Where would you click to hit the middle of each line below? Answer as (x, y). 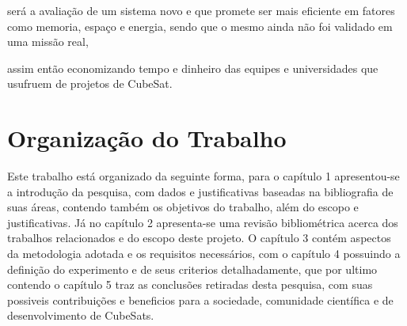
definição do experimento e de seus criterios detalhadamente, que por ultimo (192, 269)
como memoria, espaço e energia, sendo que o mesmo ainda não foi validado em (200, 26)
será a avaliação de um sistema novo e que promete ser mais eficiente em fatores (201, 10)
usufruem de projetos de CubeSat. (90, 83)
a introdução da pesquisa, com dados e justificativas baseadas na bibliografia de (200, 191)
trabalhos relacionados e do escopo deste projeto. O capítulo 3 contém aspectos (199, 238)
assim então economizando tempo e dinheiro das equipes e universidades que (193, 68)
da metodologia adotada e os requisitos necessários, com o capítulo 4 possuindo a (204, 254)
